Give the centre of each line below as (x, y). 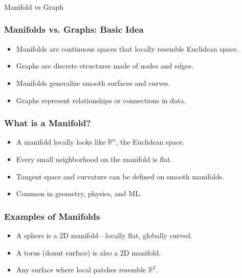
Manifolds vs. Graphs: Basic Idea (74, 29)
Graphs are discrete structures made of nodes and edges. (105, 66)
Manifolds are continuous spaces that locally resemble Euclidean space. (127, 48)
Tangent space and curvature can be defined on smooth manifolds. (120, 176)
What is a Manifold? (48, 123)
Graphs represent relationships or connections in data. (101, 100)
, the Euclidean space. (150, 142)
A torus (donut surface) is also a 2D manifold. (89, 252)
